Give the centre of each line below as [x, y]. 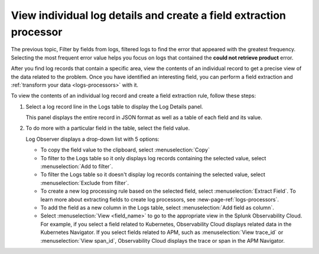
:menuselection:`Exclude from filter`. [85, 183]
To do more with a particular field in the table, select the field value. [108, 128]
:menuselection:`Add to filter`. [77, 166]
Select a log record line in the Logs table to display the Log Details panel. [114, 107]
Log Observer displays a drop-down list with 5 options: [92, 139]
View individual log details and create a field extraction [149, 15]
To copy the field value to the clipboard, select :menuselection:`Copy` [125, 150]
